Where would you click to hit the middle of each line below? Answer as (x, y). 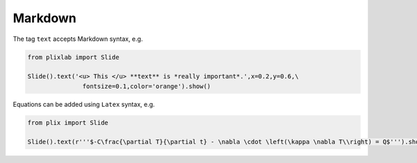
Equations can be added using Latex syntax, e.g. (84, 104)
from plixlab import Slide (73, 57)
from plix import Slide (68, 122)
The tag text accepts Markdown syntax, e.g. (78, 39)
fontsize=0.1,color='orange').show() (147, 86)
